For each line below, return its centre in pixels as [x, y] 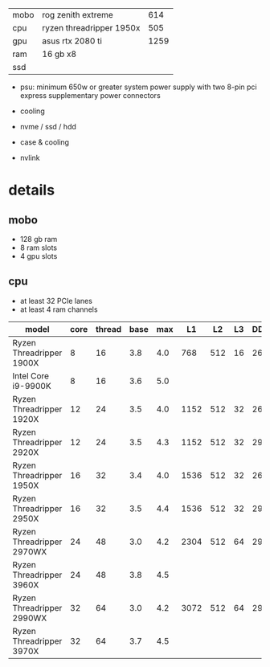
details [31, 190]
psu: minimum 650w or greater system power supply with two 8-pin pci [138, 87]
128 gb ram [39, 239]
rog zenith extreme [78, 15]
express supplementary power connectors [90, 95]
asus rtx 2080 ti [72, 41]
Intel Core [31, 375]
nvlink [30, 158]
